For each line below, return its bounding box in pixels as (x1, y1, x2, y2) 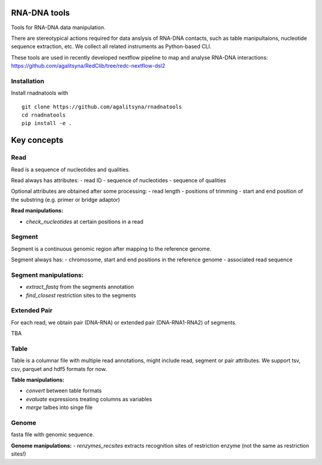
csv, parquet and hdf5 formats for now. (11, 365, 107, 372)
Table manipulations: (11, 376, 65, 383)
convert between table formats (26, 387, 102, 394)
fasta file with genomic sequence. (11, 431, 95, 438)
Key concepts (11, 135, 64, 145)
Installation (11, 77, 45, 85)
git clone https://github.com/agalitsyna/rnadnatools (21, 103, 182, 110)
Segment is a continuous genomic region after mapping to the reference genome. (11, 245, 212, 252)
